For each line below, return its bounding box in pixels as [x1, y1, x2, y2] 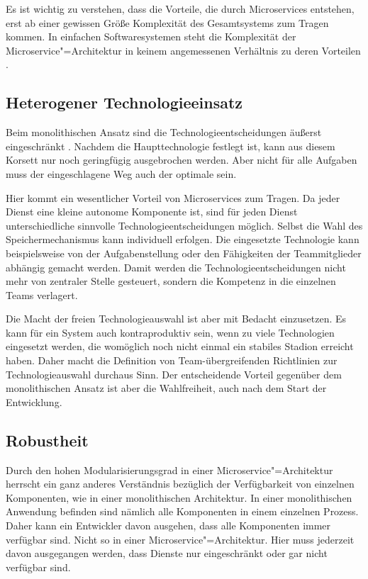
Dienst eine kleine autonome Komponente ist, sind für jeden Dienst [6, 204, 298, 219]
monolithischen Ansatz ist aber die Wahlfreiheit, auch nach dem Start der [6, 381, 327, 395]
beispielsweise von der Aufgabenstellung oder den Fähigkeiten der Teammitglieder [6, 245, 362, 260]
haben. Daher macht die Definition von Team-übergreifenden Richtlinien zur [6, 353, 338, 368]
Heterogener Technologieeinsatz [6, 91, 243, 113]
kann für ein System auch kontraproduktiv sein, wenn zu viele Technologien [6, 325, 335, 339]
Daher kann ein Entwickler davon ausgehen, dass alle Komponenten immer [6, 518, 331, 533]
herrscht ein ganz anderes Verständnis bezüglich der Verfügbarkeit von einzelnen [6, 476, 355, 491]
